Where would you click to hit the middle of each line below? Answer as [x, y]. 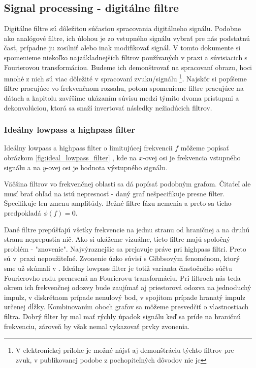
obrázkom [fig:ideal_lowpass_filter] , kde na [70, 158]
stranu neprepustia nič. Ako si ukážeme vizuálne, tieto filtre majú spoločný [117, 239]
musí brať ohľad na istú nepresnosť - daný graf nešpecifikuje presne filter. [114, 193]
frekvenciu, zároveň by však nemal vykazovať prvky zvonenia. [97, 326]
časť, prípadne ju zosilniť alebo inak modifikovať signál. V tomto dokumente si [122, 48]
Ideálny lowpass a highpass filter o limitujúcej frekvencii [88, 148]
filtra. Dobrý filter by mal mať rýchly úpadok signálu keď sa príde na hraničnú [122, 316]
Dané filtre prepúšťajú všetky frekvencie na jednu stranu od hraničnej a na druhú [127, 229]
